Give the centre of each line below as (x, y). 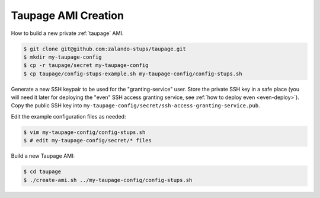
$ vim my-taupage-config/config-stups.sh (84, 132)
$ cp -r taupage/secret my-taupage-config (86, 66)
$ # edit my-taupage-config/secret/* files (88, 140)
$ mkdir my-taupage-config (63, 57)
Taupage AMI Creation (68, 15)
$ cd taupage (42, 172)
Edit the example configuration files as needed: (68, 116)
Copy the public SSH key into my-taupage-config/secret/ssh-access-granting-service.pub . (135, 106)
